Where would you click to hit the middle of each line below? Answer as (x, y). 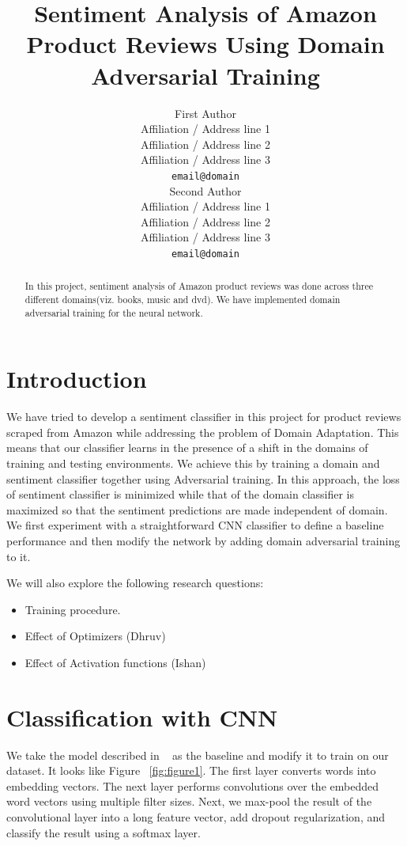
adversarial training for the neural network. (114, 312)
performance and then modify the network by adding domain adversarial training (203, 541)
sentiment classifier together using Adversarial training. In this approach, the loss (203, 478)
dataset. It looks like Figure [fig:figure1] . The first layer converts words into (191, 770)
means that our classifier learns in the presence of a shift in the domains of (187, 448)
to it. (19, 556)
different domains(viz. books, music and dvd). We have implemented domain (183, 300)
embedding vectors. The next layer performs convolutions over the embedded (192, 785)
